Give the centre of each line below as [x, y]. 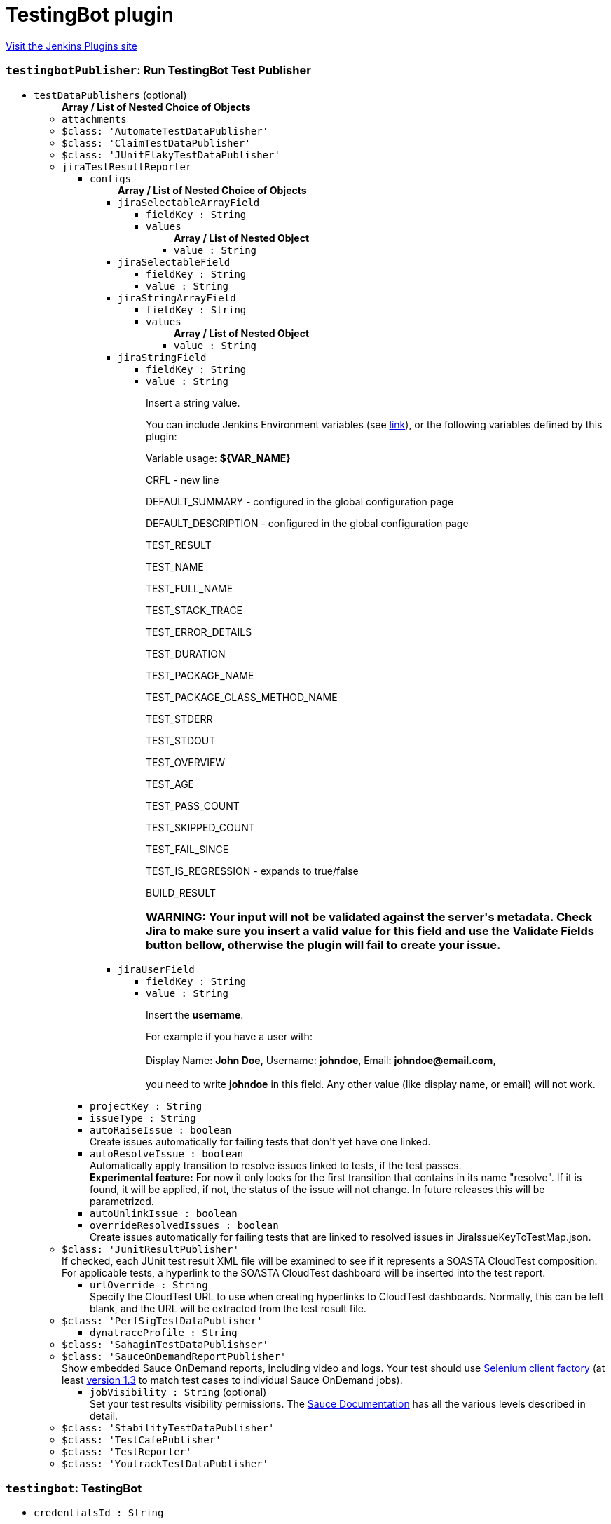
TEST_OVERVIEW [186, 762]
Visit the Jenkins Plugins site [71, 46]
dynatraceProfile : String [164, 1333]
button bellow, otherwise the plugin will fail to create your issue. [323, 945]
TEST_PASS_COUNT [193, 805]
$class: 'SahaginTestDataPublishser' [165, 1345]
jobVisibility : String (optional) [178, 1392]
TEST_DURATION [186, 653]
